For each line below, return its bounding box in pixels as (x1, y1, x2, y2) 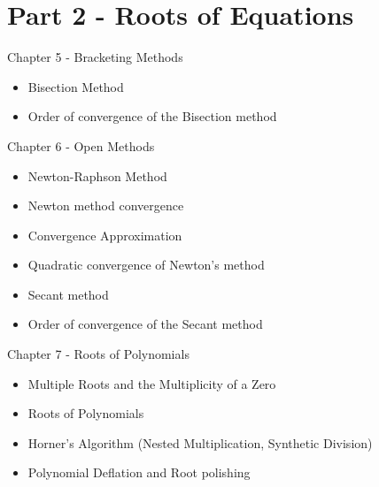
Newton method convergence (27, 196, 184, 215)
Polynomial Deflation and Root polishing (27, 463, 251, 482)
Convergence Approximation (27, 225, 182, 244)
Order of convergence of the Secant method (27, 315, 263, 333)
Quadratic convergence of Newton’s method (27, 255, 265, 274)
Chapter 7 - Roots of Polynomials (7, 345, 189, 363)
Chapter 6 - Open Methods (7, 136, 155, 155)
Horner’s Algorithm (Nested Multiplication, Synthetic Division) (27, 433, 373, 452)
